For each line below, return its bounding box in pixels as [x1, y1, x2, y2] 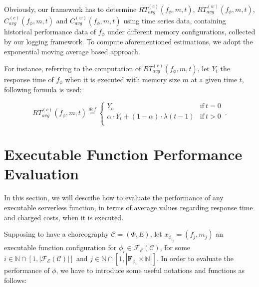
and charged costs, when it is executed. [4, 212, 124, 222]
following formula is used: [4, 84, 82, 95]
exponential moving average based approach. [4, 46, 140, 56]
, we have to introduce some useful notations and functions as [56, 265, 245, 275]
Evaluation [4, 163, 79, 184]
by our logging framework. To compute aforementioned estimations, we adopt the [4, 36, 253, 47]
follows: [4, 275, 27, 285]
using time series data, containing [123, 15, 226, 25]
